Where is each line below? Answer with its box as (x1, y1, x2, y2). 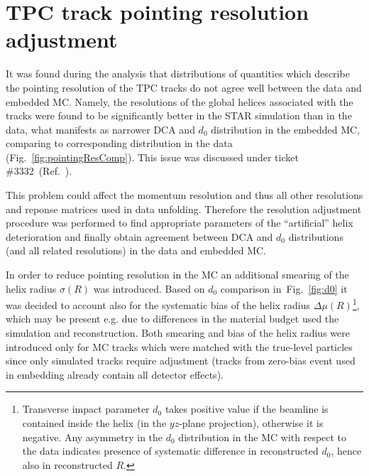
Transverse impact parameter (22, 401, 150, 416)
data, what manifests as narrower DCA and (6, 121, 195, 136)
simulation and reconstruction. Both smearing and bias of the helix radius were (6, 325, 350, 340)
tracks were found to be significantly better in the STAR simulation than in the (6, 108, 352, 123)
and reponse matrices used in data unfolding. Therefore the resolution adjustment (6, 201, 362, 216)
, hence (331, 443, 362, 458)
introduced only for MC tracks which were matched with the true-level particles (6, 339, 353, 354)
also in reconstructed (22, 457, 113, 472)
